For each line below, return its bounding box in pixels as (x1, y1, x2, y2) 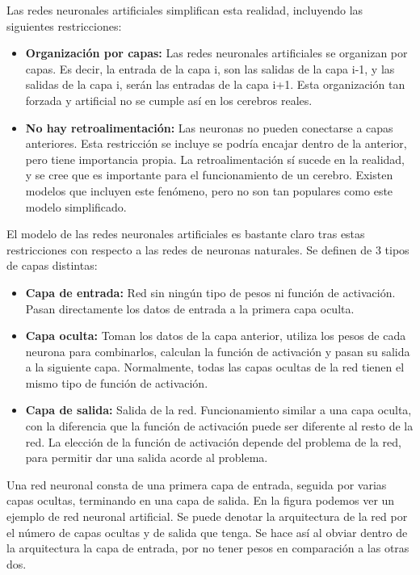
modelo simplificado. (25, 198, 127, 215)
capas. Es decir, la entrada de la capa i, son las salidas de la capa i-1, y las (25, 60, 395, 77)
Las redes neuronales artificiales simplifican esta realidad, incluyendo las (6, 2, 363, 18)
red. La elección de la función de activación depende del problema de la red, (25, 433, 401, 450)
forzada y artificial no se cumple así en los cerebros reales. (25, 91, 313, 108)
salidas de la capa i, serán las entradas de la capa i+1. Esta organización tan (25, 76, 405, 93)
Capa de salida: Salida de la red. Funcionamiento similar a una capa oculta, (25, 401, 412, 418)
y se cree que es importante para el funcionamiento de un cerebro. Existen (25, 166, 393, 183)
